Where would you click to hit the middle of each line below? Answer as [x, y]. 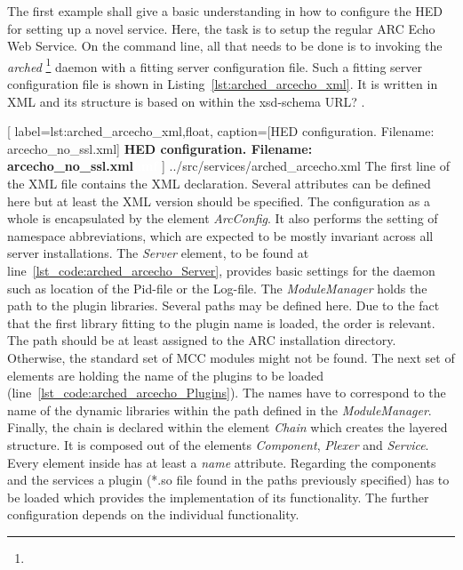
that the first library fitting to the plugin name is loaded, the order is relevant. [221, 322]
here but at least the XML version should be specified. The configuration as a [219, 201]
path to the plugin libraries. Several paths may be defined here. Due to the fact [224, 305]
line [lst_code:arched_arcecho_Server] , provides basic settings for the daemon [221, 270]
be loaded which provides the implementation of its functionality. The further [218, 497]
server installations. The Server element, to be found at [158, 253]
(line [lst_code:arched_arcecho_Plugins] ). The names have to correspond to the [227, 393]
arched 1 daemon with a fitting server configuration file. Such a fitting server [215, 65]
